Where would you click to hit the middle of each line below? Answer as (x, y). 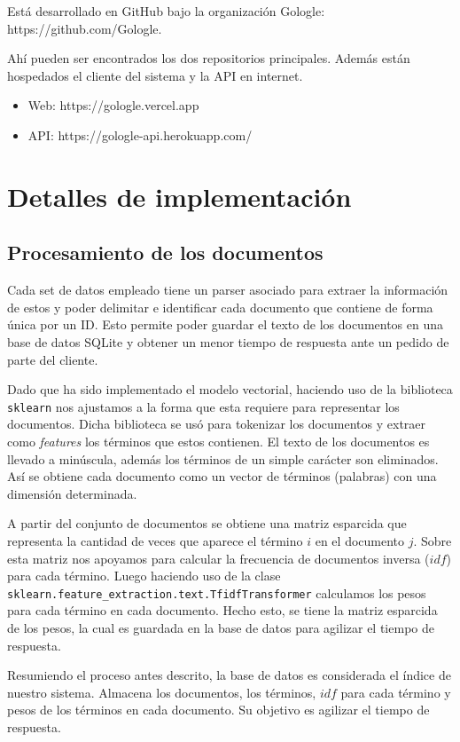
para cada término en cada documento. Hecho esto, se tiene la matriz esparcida (222, 610)
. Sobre (433, 540)
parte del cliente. (53, 359)
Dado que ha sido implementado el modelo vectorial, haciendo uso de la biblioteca (230, 389)
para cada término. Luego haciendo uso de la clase (144, 576)
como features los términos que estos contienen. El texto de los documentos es (218, 441)
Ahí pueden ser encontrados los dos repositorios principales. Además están (209, 58)
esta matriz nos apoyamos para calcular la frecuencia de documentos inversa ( (218, 558)
